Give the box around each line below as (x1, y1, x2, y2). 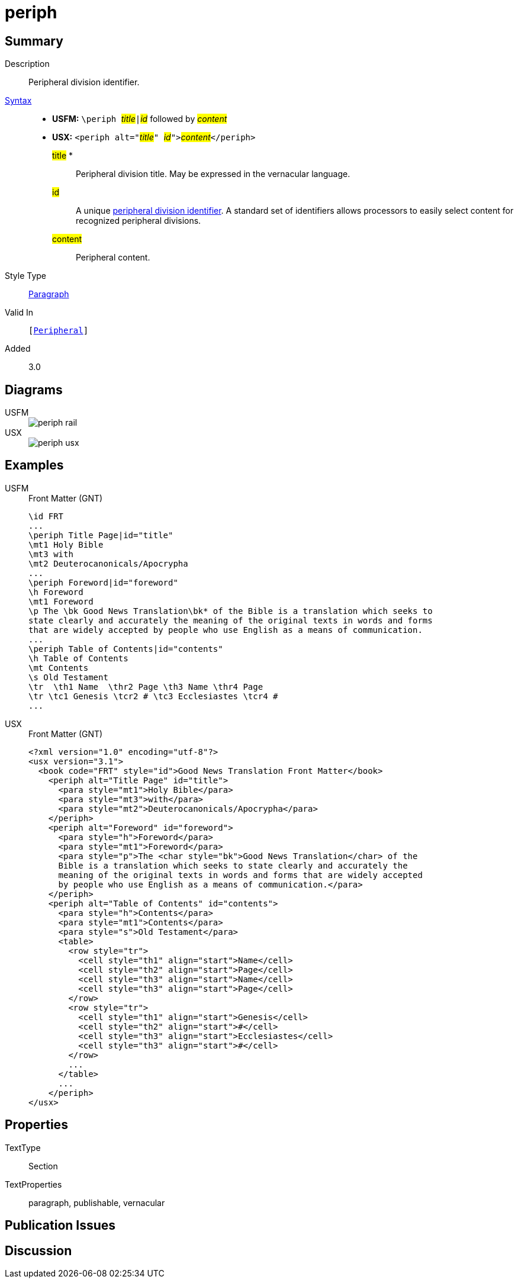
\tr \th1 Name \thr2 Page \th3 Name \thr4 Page (28, 681, 263, 692)
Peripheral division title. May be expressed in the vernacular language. (76, 169, 350, 179)
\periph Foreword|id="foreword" (28, 577, 178, 587)
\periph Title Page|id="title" (28, 530, 173, 540)
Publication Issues (5, 1218, 116, 1233)
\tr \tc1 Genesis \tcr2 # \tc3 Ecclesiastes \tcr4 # (28, 691, 278, 701)
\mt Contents (28, 663, 89, 673)
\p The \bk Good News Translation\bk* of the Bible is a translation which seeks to (28, 606, 433, 616)
